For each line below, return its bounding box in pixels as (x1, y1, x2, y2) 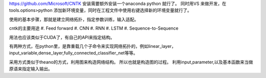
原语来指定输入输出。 (9, 66, 53, 72)
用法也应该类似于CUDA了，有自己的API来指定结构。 (9, 34, 115, 40)
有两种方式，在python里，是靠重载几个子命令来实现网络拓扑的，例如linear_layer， (9, 43, 176, 49)
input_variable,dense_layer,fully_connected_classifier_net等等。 (9, 50, 138, 56)
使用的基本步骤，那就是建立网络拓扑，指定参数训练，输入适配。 (9, 16, 139, 22)
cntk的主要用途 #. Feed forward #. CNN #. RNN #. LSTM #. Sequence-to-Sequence (9, 25, 179, 31)
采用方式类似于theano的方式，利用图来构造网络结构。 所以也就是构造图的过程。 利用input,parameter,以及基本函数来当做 (9, 59, 253, 65)
